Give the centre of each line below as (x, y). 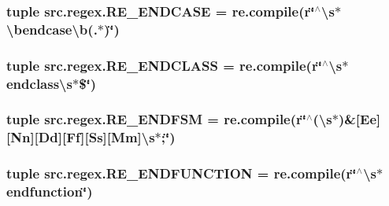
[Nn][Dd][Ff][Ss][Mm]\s (81, 137)
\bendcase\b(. (52, 29)
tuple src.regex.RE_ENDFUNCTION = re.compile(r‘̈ (182, 173)
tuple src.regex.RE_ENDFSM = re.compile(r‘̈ (157, 119)
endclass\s (39, 83)
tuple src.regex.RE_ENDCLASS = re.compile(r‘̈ (164, 65)
